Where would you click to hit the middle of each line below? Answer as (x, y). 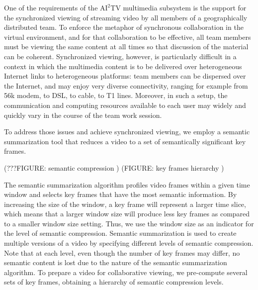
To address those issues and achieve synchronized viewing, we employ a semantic (127, 132)
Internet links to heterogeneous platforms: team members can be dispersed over (125, 76)
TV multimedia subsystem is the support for (178, 7)
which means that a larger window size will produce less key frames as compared (127, 214)
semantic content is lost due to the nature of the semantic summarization (116, 262)
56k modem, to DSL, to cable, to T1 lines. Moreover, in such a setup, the (116, 95)
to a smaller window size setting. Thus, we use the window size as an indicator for (129, 223)
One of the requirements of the (51, 7)
